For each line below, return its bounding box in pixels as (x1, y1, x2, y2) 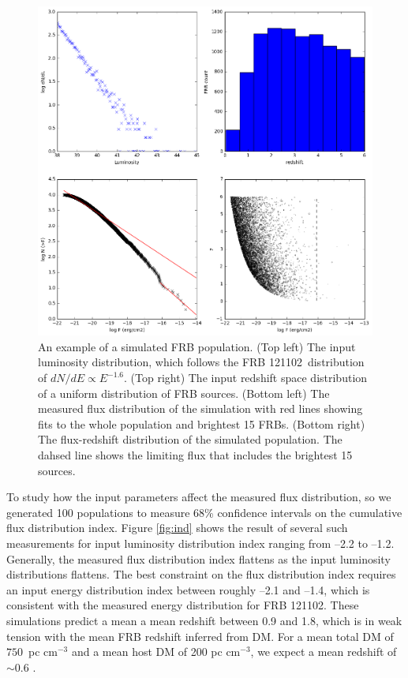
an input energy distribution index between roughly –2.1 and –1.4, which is (6, 581, 370, 597)
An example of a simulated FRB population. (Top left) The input (38, 338, 356, 354)
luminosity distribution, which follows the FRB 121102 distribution (38, 354, 365, 370)
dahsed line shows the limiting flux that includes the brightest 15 (38, 447, 353, 463)
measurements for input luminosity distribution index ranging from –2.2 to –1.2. (6, 535, 395, 552)
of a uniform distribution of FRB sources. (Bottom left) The (38, 384, 330, 401)
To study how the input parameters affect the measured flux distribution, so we (6, 489, 391, 505)
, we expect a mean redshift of (250, 643, 397, 660)
